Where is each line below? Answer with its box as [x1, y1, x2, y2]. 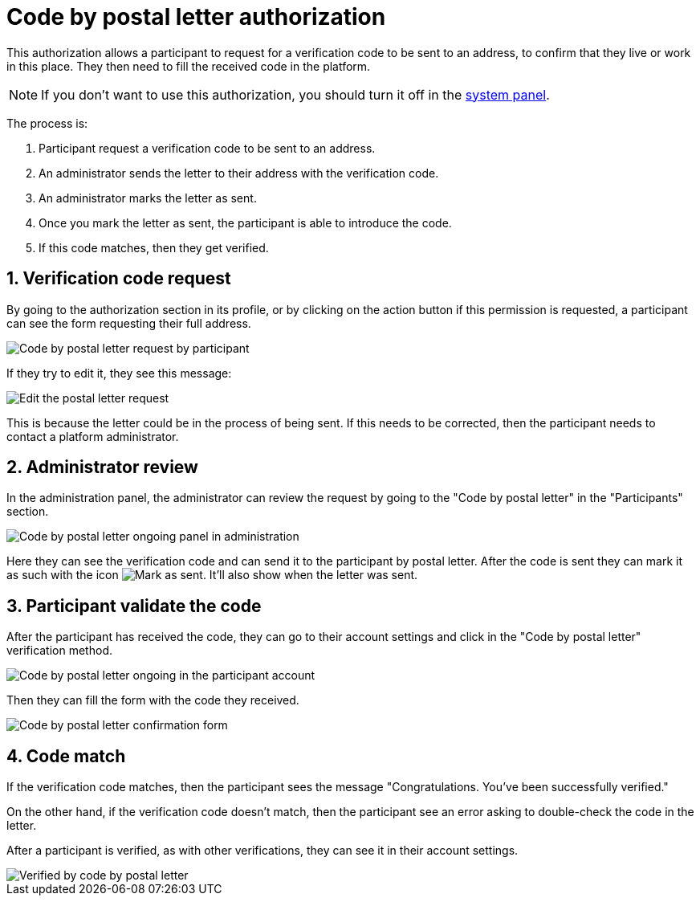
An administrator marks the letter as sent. [39, 190, 257, 205]
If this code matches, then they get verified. [39, 240, 269, 255]
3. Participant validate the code [6, 595, 262, 616]
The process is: [6, 116, 88, 130]
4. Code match [6, 745, 126, 766]
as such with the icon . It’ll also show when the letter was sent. [6, 568, 418, 582]
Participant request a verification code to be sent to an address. [39, 141, 376, 155]
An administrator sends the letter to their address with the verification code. [39, 165, 439, 180]
